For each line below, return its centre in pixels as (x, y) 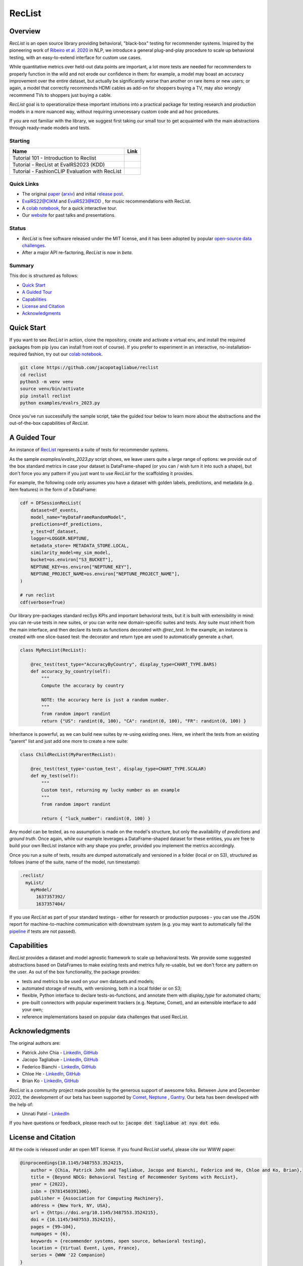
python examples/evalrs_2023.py (60, 403)
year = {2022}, (49, 1184)
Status (18, 228)
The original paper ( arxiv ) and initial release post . (73, 194)
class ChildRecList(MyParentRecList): (68, 755)
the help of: (21, 1104)
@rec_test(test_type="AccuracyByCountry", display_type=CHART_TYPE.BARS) (124, 664)
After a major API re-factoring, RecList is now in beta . (78, 253)
